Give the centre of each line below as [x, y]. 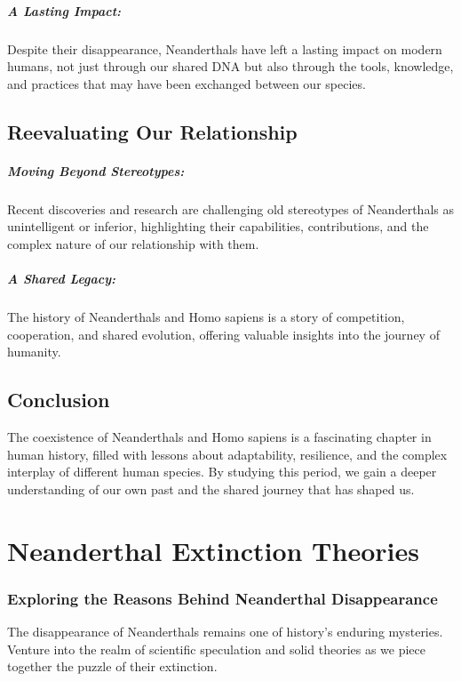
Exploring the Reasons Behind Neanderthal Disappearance [223, 598]
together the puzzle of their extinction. [112, 666]
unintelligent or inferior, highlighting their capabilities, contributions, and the [218, 226]
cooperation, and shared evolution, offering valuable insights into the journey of [223, 334]
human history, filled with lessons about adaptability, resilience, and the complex [227, 454]
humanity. [34, 352]
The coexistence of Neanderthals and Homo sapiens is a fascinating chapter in [219, 437]
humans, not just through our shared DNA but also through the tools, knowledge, [230, 66]
